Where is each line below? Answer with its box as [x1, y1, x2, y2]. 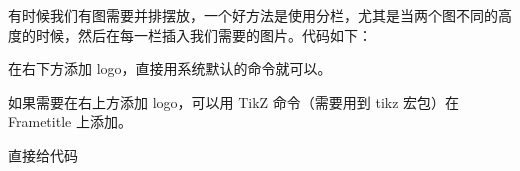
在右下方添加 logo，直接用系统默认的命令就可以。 [8, 58, 332, 79]
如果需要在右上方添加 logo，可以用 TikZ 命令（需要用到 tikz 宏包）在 [8, 91, 460, 112]
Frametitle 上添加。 [8, 111, 132, 132]
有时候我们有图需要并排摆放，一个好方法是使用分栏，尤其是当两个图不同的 [8, 5, 498, 25]
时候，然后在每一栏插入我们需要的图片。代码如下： [35, 24, 372, 45]
